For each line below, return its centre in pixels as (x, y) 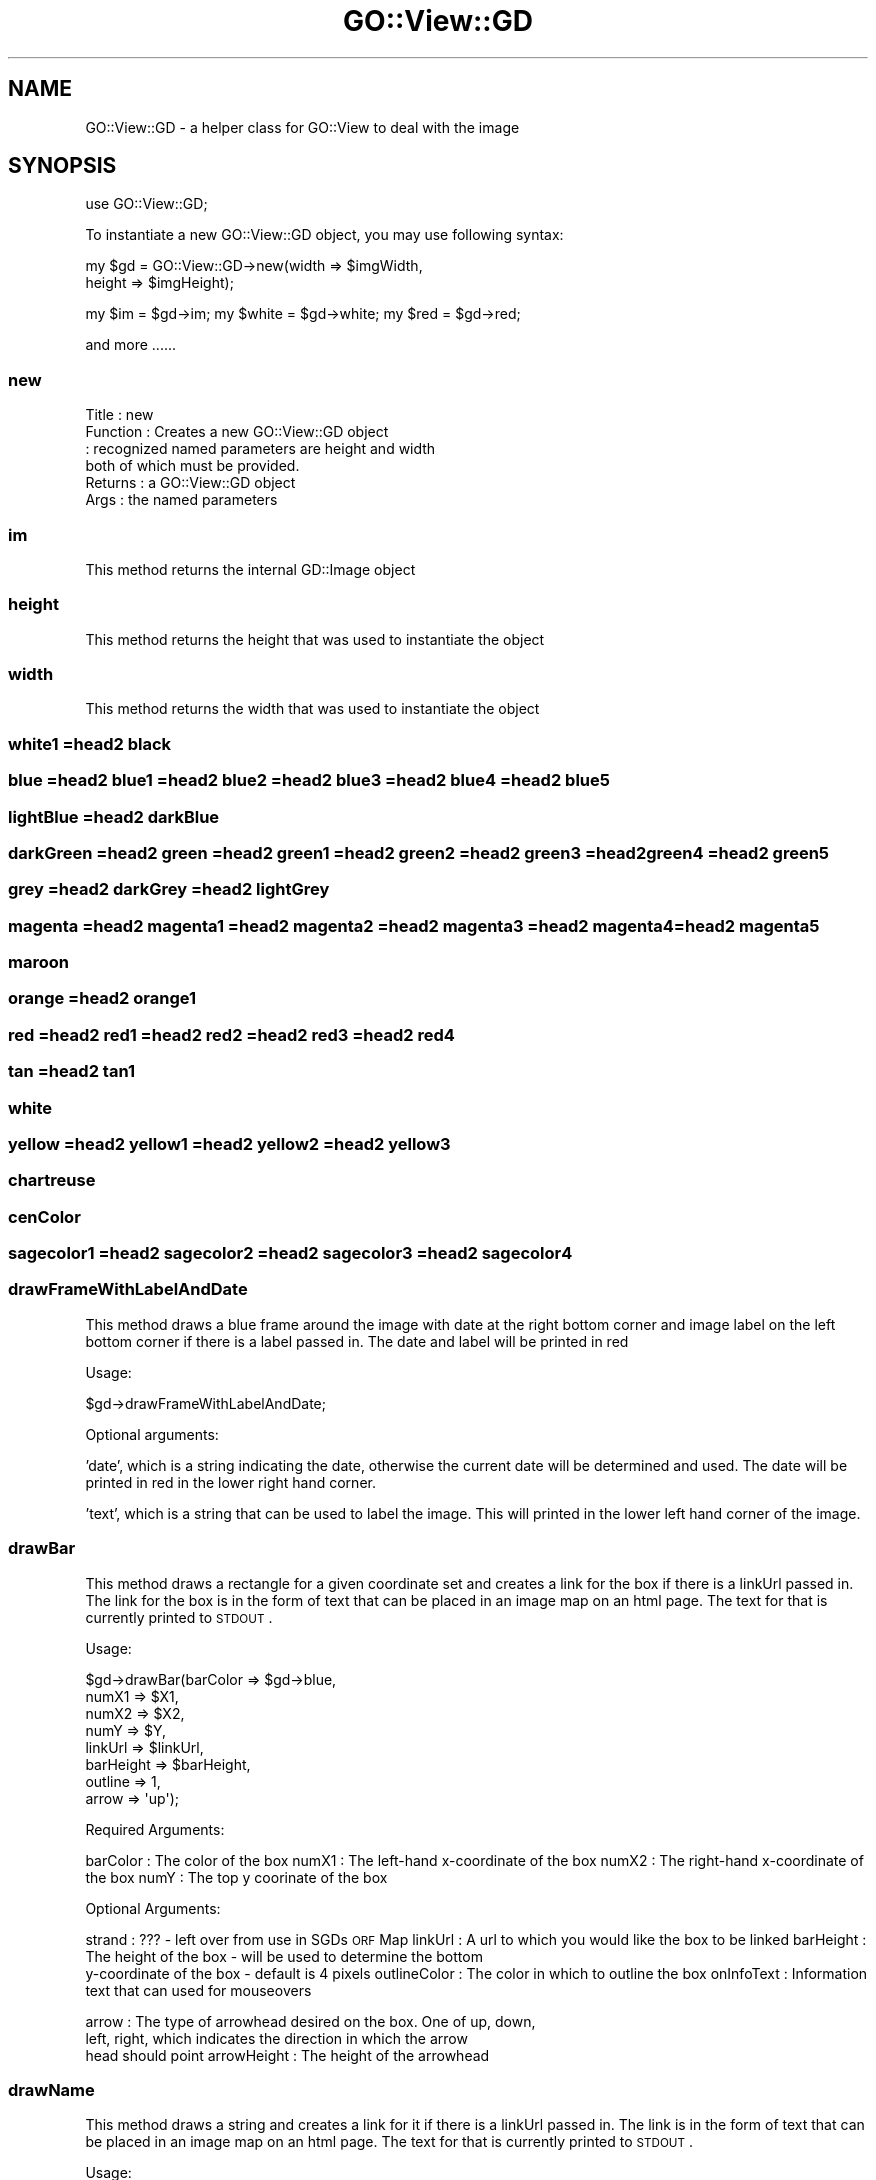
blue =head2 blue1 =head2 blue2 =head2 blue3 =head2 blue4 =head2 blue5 (309, 780)
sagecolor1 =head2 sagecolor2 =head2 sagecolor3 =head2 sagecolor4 (290, 1253)
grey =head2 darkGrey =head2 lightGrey (169, 889)
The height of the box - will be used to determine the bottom (284, 1956)
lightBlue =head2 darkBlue (114, 816)
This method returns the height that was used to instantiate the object (315, 639)
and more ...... (131, 345)
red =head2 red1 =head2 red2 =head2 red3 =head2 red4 (231, 1034)
